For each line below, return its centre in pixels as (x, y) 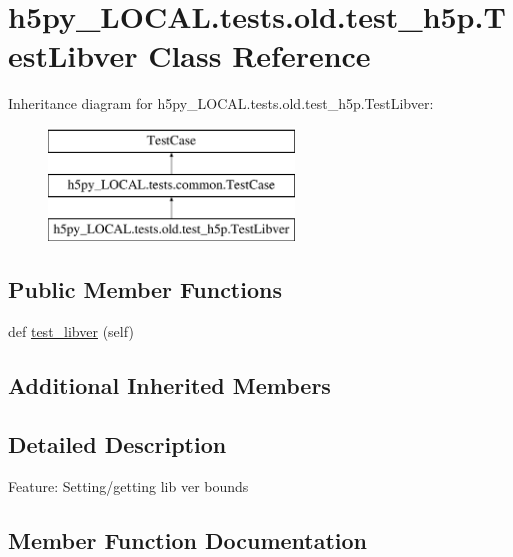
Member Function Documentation (188, 539)
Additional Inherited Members (169, 385)
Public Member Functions (145, 289)
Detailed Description (117, 443)
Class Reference (259, 55)
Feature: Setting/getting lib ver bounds (128, 485)
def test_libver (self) (71, 331)
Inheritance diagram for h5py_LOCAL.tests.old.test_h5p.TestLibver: (221, 103)
